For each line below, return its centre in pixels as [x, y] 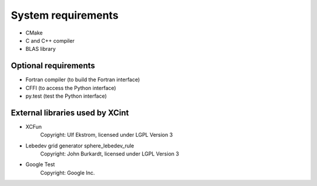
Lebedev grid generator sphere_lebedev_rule [80, 146]
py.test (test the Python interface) [66, 96]
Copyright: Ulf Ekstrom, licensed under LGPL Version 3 [107, 135]
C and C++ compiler [50, 40]
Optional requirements [53, 66]
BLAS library [41, 49]
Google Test [40, 164]
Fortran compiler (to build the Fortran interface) [83, 80]
